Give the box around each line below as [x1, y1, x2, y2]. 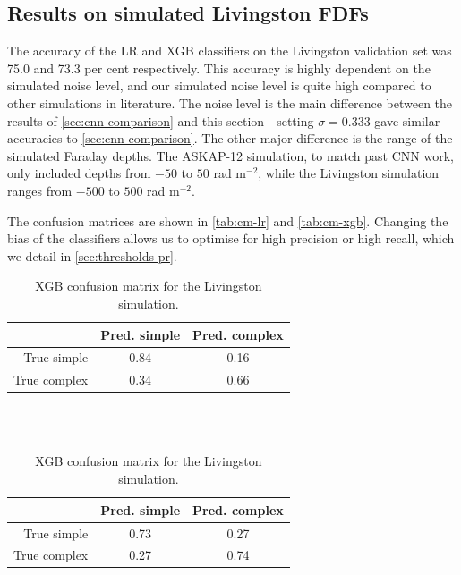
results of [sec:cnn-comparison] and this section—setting [7, 111, 314, 130]
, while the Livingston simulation [258, 164, 440, 182]
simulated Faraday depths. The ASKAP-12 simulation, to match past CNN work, [7, 146, 454, 165]
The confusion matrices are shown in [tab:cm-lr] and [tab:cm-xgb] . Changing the [7, 211, 448, 230]
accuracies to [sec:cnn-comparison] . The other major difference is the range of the [7, 129, 453, 148]
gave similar [374, 111, 440, 130]
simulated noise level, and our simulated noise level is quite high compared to [7, 76, 431, 95]
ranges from [7, 181, 73, 199]
